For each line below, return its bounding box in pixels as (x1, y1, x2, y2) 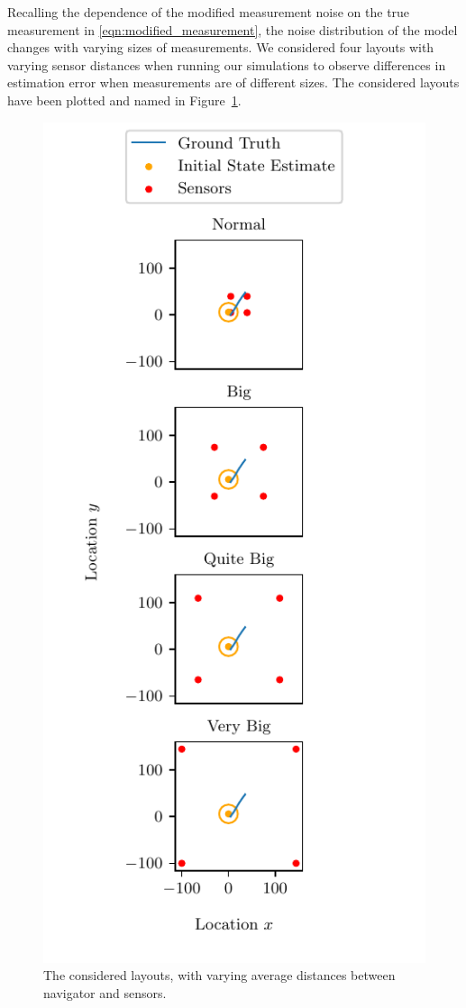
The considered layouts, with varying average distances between (43, 966, 396, 985)
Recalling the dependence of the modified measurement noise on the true (7, 3, 410, 21)
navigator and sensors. (43, 983, 167, 1002)
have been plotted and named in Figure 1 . (7, 90, 242, 109)
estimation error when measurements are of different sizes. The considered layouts (7, 73, 460, 92)
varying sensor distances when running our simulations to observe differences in (7, 55, 446, 74)
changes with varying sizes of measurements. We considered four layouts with (7, 38, 434, 57)
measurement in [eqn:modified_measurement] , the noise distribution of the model (7, 20, 458, 39)
